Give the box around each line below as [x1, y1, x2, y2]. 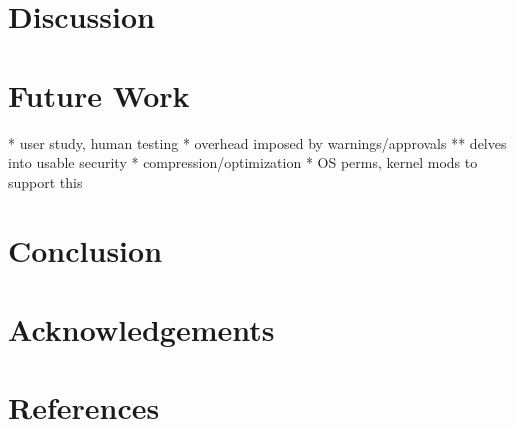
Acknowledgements [8, 308, 275, 349]
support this [8, 171, 83, 192]
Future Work [8, 74, 190, 115]
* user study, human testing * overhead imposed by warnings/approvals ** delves [8, 132, 507, 153]
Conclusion [8, 230, 163, 271]
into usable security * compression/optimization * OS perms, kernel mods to [8, 152, 478, 173]
